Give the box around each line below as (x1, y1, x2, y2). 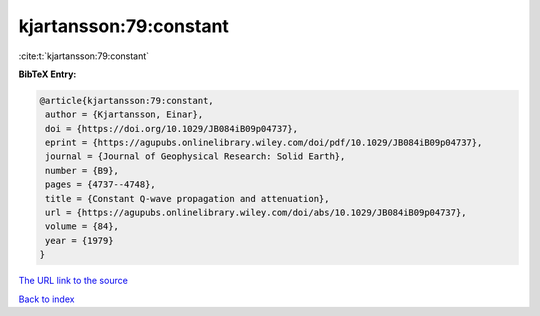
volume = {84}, (45, 221, 120, 232)
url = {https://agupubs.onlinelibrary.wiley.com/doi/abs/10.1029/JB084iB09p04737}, (45, 207, 467, 219)
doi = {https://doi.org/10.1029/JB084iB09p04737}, (45, 123, 299, 134)
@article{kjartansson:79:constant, (39, 95, 214, 106)
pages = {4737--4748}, (45, 179, 157, 190)
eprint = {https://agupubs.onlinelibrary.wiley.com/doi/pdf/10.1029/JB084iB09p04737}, (45, 137, 483, 149)
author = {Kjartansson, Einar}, (45, 109, 204, 120)
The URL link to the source (18, 275, 129, 287)
